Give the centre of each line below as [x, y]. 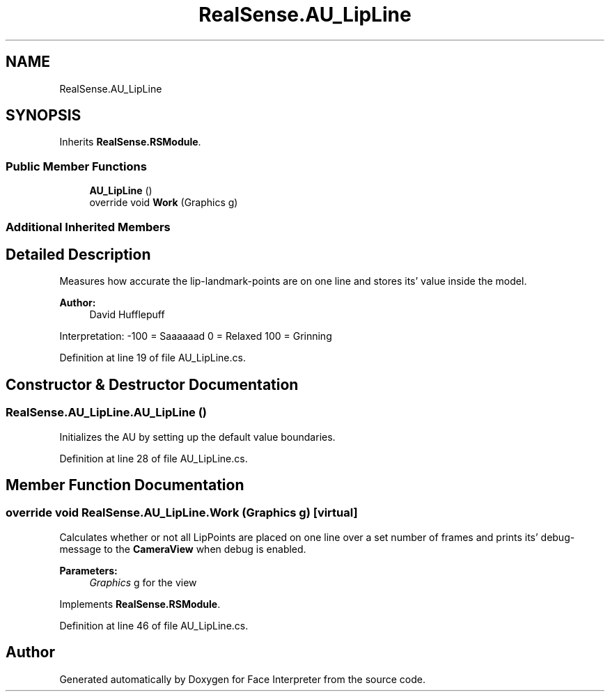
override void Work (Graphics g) [164, 203]
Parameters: [88, 570]
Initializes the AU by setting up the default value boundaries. [197, 437]
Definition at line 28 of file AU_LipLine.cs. [154, 458]
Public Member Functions [76, 166]
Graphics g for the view [143, 582]
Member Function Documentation [125, 485]
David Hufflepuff [127, 315]
